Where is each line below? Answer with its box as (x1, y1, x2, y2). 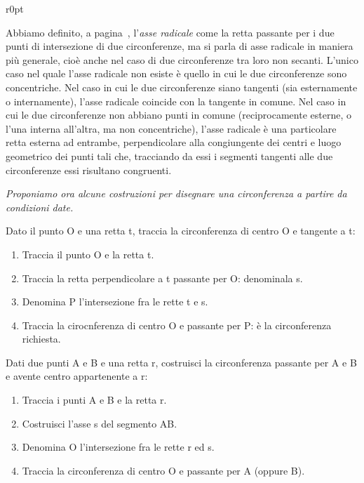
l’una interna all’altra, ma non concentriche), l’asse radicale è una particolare (6, 121, 337, 135)
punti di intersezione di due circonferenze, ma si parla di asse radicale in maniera (6, 39, 353, 53)
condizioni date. (6, 199, 74, 214)
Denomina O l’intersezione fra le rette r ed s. (22, 439, 215, 454)
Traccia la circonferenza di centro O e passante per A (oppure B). (22, 463, 305, 477)
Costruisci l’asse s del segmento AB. (22, 416, 177, 430)
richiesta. (22, 331, 61, 346)
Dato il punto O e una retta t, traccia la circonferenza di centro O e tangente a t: (6, 223, 356, 238)
